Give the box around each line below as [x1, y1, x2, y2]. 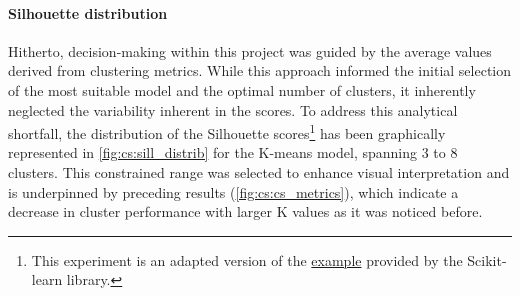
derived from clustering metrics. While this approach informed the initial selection [8, 60, 512, 81]
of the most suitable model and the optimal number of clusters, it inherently [8, 79, 476, 100]
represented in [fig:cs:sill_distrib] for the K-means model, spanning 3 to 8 [8, 142, 458, 163]
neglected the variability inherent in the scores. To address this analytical [8, 99, 458, 120]
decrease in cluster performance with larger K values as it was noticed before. [8, 201, 483, 222]
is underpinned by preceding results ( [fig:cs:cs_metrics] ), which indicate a [8, 181, 459, 202]
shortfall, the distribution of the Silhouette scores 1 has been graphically [8, 120, 446, 143]
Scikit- [467, 249, 507, 270]
